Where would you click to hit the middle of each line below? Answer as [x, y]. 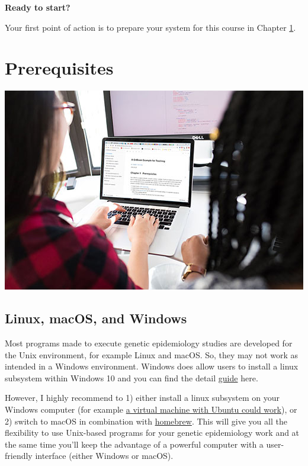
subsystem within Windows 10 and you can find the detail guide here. [131, 377]
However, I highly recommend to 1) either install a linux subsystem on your [142, 398]
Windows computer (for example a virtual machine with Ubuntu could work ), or [151, 409]
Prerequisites [59, 68]
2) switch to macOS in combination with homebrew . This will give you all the [146, 421]
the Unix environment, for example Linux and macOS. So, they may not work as [152, 354]
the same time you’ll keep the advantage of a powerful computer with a [134, 444]
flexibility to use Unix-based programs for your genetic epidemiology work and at [152, 433]
